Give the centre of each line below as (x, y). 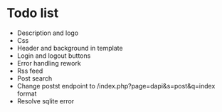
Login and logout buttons (54, 56)
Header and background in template (70, 48)
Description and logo (48, 33)
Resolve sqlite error (46, 101)
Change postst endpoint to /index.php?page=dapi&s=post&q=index (116, 86)
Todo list (33, 13)
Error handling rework (49, 63)
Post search (35, 78)
